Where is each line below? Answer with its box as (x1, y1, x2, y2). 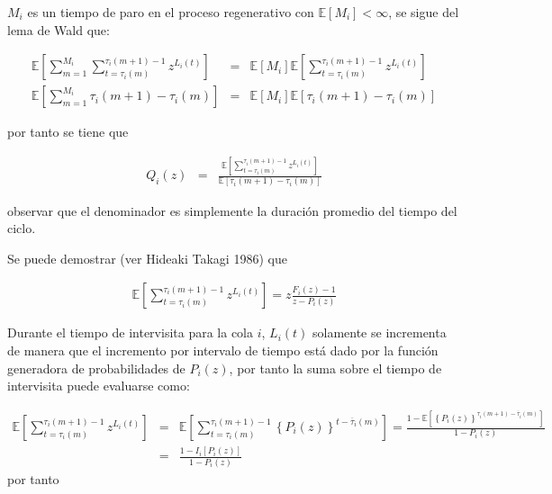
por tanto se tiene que (7, 122, 129, 141)
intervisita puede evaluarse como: (7, 376, 190, 395)
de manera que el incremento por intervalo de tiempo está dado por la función (7, 340, 439, 359)
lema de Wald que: (7, 20, 110, 39)
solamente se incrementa (312, 323, 447, 342)
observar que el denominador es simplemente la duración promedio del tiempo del (7, 201, 457, 220)
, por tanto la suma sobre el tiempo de (229, 358, 442, 377)
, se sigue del (388, 3, 459, 21)
